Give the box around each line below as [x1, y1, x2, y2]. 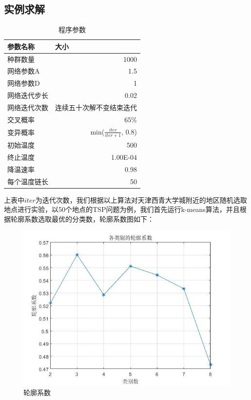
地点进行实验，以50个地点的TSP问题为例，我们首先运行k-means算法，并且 [4, 204, 240, 214]
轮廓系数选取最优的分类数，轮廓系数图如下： [10, 214, 154, 224]
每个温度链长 [7, 176, 48, 186]
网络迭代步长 [7, 90, 48, 100]
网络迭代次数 [7, 102, 48, 113]
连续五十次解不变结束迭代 [55, 102, 137, 113]
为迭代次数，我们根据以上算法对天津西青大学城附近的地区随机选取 [35, 194, 247, 205]
